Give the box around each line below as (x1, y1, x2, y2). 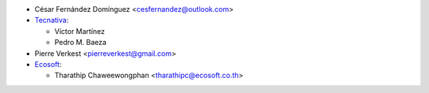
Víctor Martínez (54, 26, 106, 35)
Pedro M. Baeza (54, 38, 107, 47)
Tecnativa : (34, 16, 69, 25)
